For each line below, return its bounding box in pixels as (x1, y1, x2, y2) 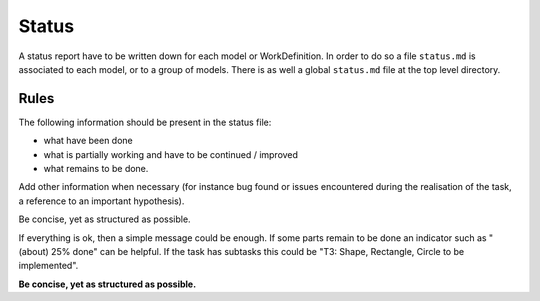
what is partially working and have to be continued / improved (43, 148, 299, 160)
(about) (18, 245, 49, 257)
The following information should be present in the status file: (18, 116, 272, 128)
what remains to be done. (43, 163, 149, 175)
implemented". (18, 260, 79, 272)
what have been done (43, 135, 134, 147)
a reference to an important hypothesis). (18, 195, 185, 207)
